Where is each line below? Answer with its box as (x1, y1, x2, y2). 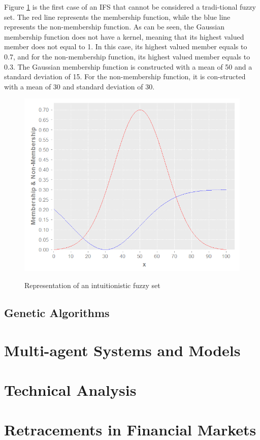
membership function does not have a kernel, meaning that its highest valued (4, 31, 244, 42)
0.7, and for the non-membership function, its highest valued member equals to (4, 51, 250, 61)
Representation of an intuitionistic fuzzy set (24, 280, 160, 290)
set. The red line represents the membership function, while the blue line (4, 11, 231, 22)
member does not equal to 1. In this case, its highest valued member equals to (4, 41, 247, 52)
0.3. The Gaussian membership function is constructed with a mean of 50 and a (4, 61, 252, 72)
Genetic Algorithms (4, 304, 110, 320)
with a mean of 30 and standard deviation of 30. (4, 81, 155, 91)
